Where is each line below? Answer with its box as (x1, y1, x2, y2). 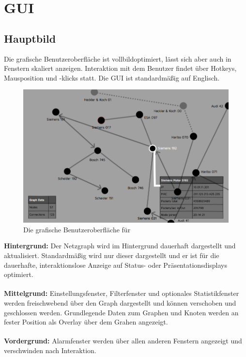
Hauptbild (4, 31, 56, 46)
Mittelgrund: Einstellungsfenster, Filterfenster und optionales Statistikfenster (4, 288, 239, 298)
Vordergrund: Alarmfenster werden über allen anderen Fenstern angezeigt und (4, 336, 242, 346)
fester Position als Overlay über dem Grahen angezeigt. (4, 317, 168, 327)
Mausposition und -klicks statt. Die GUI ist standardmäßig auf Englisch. (4, 72, 220, 82)
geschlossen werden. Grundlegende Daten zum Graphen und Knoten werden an (4, 307, 239, 317)
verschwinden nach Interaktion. (4, 345, 96, 355)
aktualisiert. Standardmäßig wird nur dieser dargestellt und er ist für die (4, 250, 219, 260)
